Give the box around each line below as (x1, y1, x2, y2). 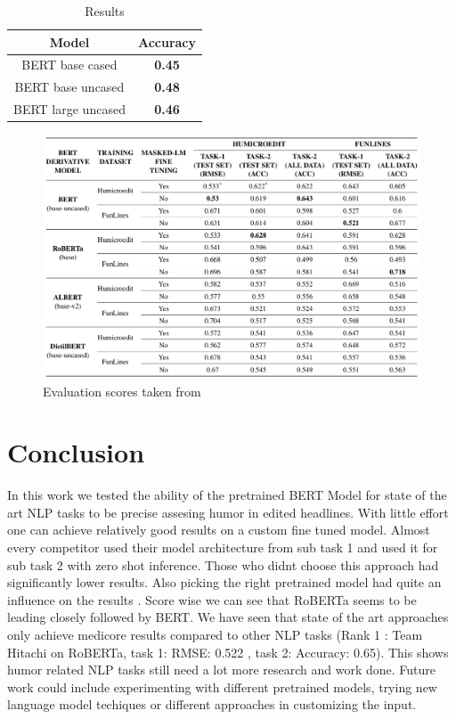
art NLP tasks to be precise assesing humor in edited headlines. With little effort (7, 502, 449, 521)
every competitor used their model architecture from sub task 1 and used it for (7, 538, 438, 556)
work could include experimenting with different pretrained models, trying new (7, 677, 437, 696)
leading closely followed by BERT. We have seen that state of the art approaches (7, 608, 449, 626)
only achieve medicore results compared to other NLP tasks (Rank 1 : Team (7, 625, 423, 643)
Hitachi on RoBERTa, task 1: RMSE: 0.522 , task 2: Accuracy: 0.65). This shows (7, 642, 449, 661)
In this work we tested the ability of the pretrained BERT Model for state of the (7, 486, 447, 504)
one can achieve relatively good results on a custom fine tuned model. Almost (7, 520, 430, 539)
